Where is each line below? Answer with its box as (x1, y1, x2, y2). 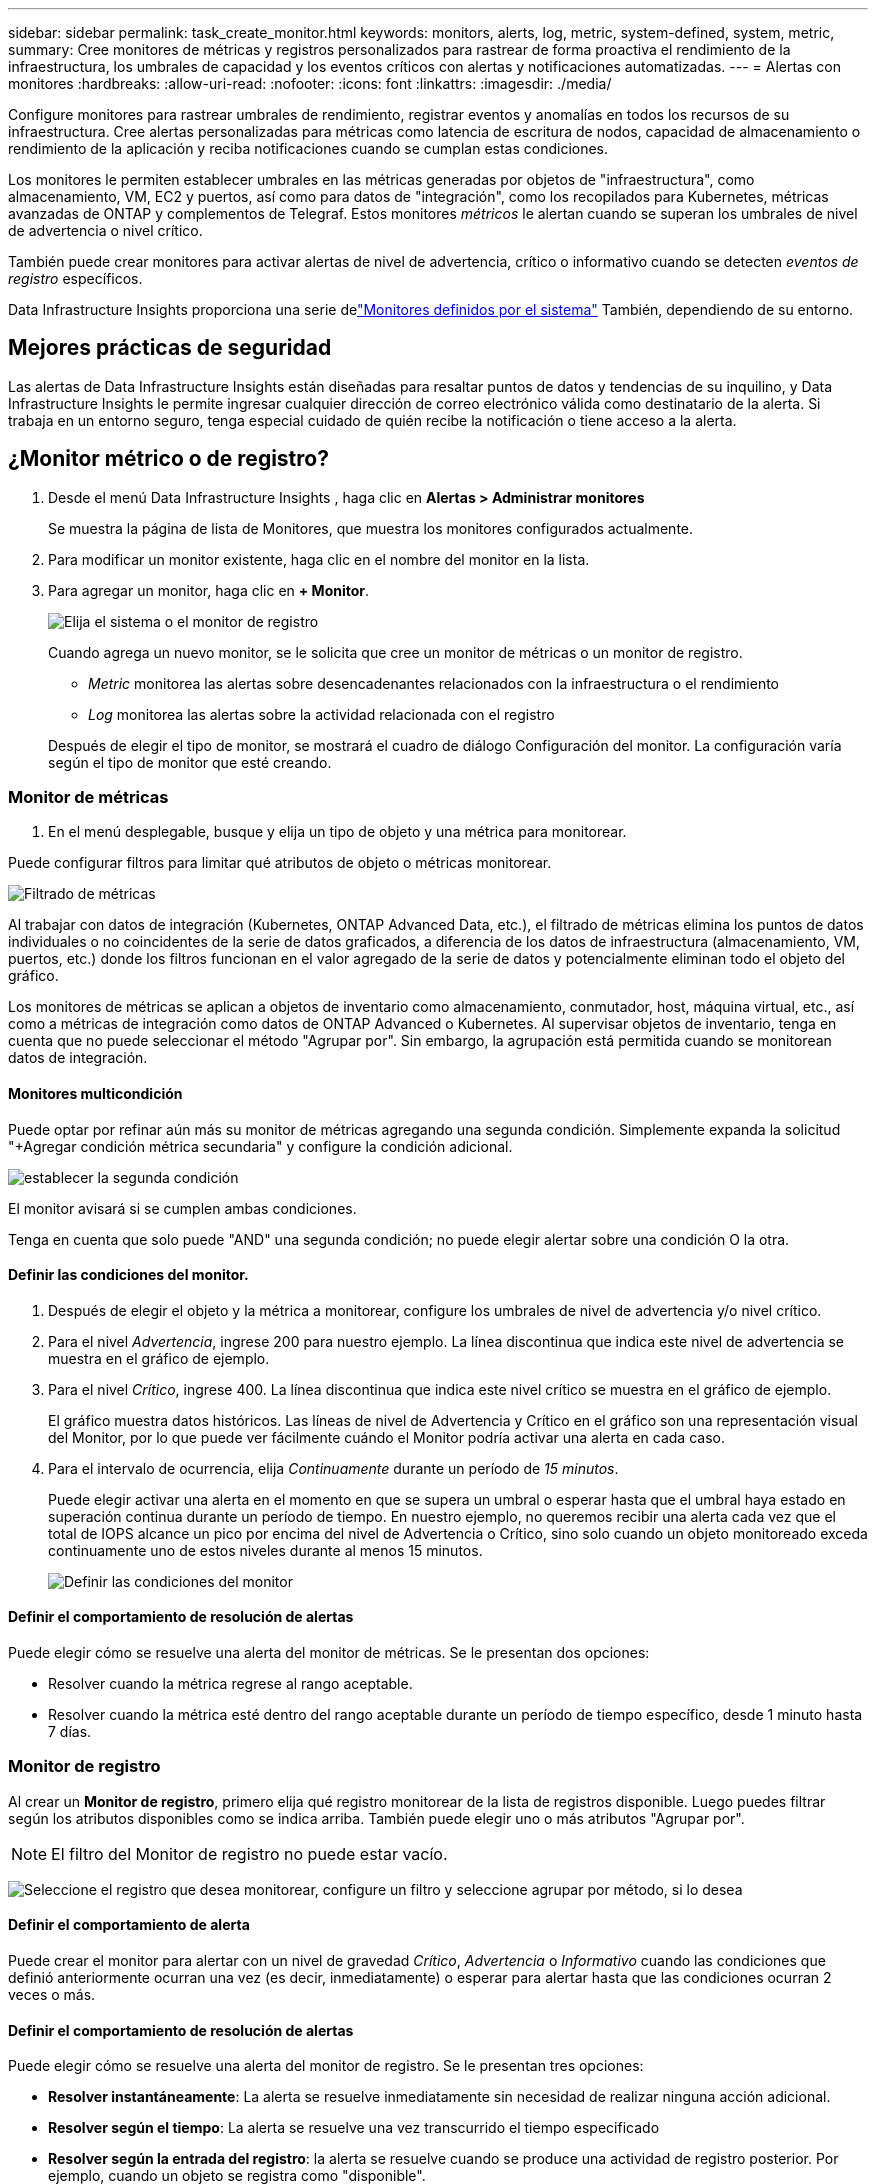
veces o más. (8, 1986, 96, 2004)
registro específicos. (8, 270, 143, 287)
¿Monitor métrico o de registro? (8, 446, 329, 472)
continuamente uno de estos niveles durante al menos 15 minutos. (48, 1541, 483, 1559)
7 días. (48, 1723, 92, 1741)
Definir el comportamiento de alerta (8, 1916, 250, 1934)
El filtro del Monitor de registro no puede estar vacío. (51, 1843, 448, 1864)
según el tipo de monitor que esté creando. (48, 753, 332, 771)
